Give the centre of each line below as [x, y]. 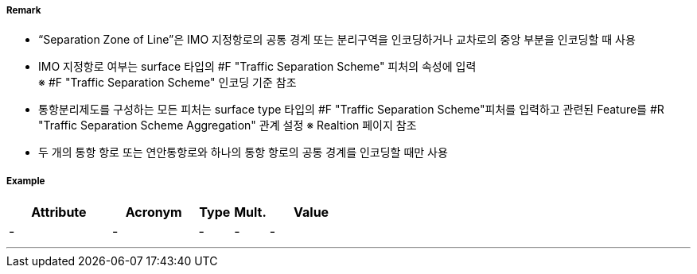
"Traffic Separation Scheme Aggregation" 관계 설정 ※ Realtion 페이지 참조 [228, 125]
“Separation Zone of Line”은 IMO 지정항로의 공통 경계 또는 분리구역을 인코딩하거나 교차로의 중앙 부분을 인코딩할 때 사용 [337, 40]
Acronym [154, 212]
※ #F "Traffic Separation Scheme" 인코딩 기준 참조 [167, 83]
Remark [24, 10]
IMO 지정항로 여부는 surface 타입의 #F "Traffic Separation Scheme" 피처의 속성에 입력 [257, 67]
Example [26, 181]
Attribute [59, 212]
